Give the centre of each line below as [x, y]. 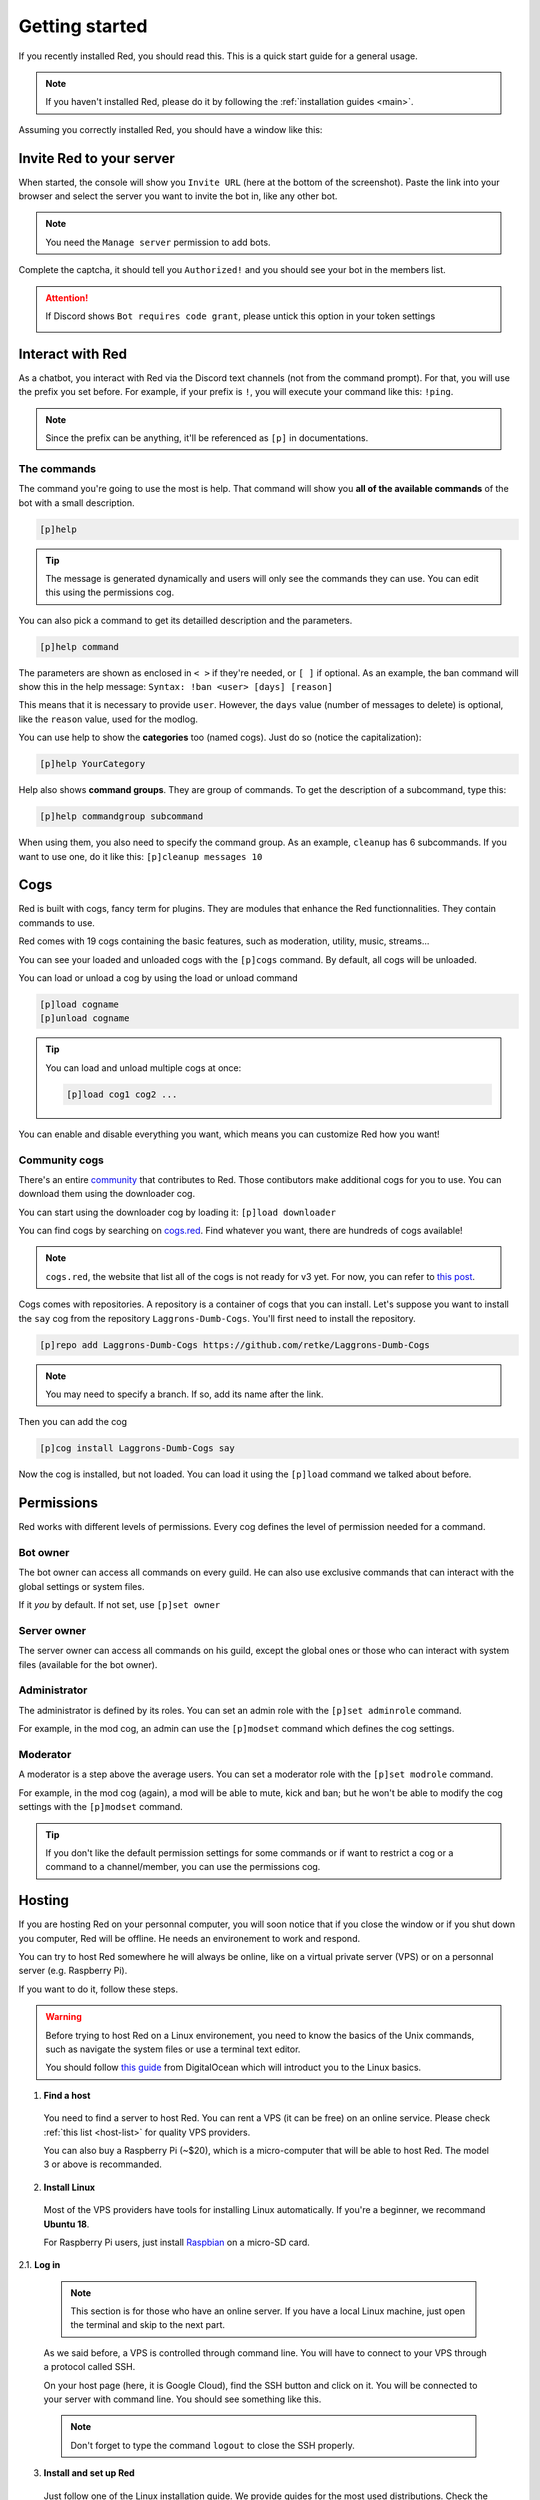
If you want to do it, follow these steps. [98, 1989]
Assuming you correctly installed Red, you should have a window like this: [170, 129]
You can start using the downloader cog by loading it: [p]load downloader [177, 1212]
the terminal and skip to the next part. [147, 2325]
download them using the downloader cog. [106, 1194]
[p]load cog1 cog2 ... [122, 1094]
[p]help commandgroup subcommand [121, 816]
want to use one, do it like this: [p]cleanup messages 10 [140, 856]
